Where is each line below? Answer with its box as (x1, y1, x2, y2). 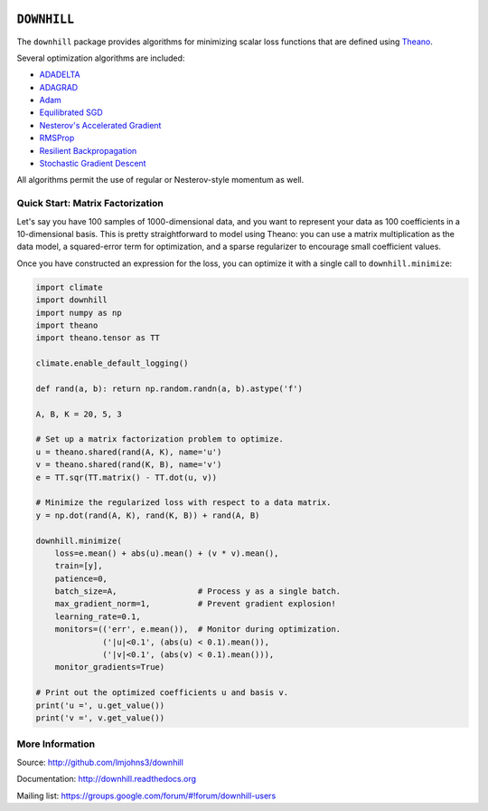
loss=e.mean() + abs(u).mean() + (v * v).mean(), (54, 548, 279, 558)
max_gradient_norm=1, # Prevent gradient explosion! (54, 598, 336, 609)
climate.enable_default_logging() (35, 358, 189, 368)
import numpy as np (35, 308, 122, 318)
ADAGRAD (39, 81, 79, 92)
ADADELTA (39, 69, 80, 81)
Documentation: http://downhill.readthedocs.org (16, 774, 197, 785)
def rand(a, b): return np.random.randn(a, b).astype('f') (35, 383, 303, 394)
